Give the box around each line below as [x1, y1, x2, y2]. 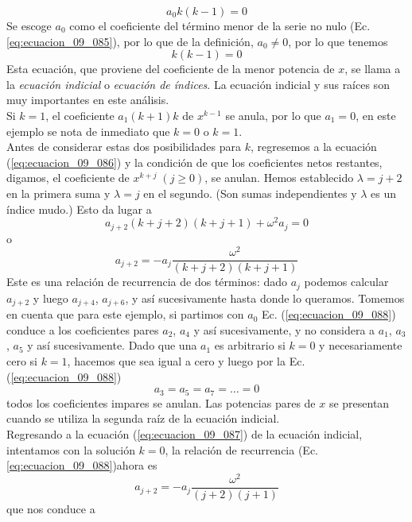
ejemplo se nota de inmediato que [6, 122, 170, 139]
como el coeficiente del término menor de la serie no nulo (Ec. [69, 17, 371, 33]
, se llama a [344, 60, 401, 77]
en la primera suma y [6, 184, 111, 201]
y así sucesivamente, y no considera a [193, 321, 375, 338]
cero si [6, 353, 37, 369]
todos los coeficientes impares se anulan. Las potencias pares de [6, 394, 316, 411]
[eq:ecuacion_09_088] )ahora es [6, 457, 157, 474]
